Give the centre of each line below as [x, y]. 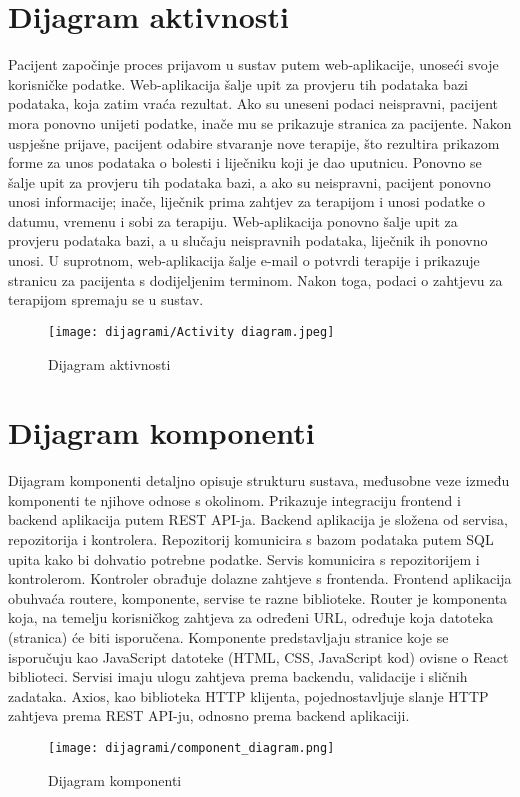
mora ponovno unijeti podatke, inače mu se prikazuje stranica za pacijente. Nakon [260, 122]
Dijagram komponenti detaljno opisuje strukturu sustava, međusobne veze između [259, 480]
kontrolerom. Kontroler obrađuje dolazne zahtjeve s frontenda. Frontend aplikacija [260, 578]
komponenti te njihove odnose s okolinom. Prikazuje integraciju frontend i [234, 499]
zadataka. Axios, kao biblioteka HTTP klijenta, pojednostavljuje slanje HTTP [248, 695]
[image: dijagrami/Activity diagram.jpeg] [191, 331]
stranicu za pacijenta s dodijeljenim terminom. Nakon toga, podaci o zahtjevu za [255, 279]
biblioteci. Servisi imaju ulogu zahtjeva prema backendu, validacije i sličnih [238, 676]
